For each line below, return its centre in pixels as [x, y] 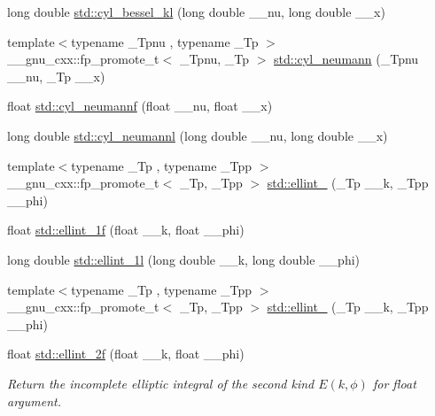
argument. [35, 401]
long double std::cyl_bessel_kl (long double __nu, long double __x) [196, 12]
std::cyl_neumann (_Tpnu [346, 59]
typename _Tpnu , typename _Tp [165, 41]
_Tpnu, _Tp [214, 59]
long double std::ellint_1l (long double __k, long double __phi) [184, 259]
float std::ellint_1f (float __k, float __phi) [126, 230]
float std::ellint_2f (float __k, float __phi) [126, 354]
